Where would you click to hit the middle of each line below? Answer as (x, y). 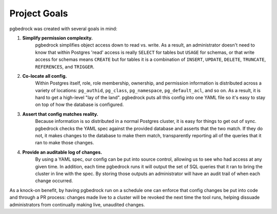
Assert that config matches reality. (60, 114)
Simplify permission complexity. (58, 38)
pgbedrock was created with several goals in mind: (63, 29)
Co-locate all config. (45, 76)
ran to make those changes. (65, 143)
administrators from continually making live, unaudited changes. (77, 204)
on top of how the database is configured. (80, 104)
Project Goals (39, 13)
